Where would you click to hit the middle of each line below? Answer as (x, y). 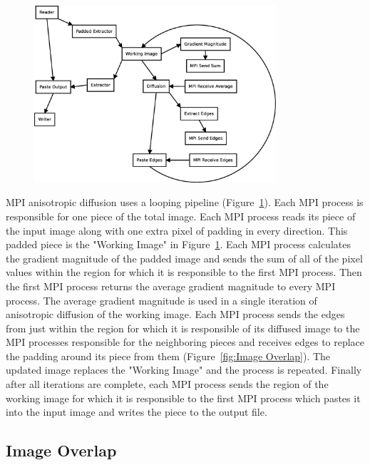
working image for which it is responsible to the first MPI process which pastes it (183, 398)
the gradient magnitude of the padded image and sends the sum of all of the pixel (184, 258)
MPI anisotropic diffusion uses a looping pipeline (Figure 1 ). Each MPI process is (185, 202)
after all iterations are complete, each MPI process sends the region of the (167, 384)
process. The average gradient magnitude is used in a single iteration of (161, 300)
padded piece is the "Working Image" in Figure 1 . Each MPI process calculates (178, 244)
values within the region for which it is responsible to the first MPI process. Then (184, 272)
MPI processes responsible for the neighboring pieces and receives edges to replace (185, 342)
